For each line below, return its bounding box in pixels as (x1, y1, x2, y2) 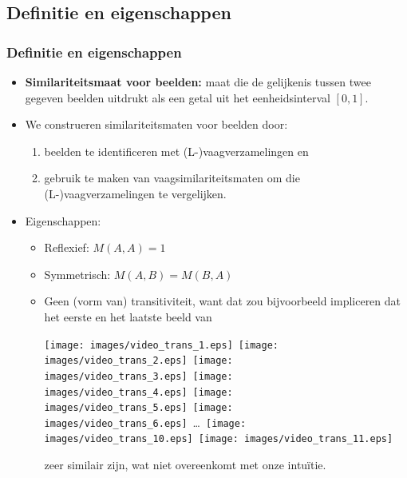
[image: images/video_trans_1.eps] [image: (44, 339, 279, 351)
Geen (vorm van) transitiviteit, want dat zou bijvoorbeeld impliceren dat (44, 293, 401, 309)
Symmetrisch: (44, 265, 111, 282)
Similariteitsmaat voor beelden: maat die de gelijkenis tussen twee (25, 74, 371, 90)
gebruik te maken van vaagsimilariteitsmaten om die (44, 169, 300, 186)
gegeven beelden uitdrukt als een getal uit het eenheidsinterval (25, 89, 330, 106)
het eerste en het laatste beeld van (44, 308, 212, 325)
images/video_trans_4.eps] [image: (44, 386, 233, 398)
